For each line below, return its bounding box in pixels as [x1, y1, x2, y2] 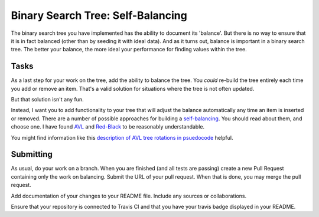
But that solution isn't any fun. [11, 96, 84, 103]
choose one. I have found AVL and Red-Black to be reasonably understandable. [11, 123, 205, 130]
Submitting [11, 149, 53, 159]
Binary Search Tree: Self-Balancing [11, 9, 187, 22]
